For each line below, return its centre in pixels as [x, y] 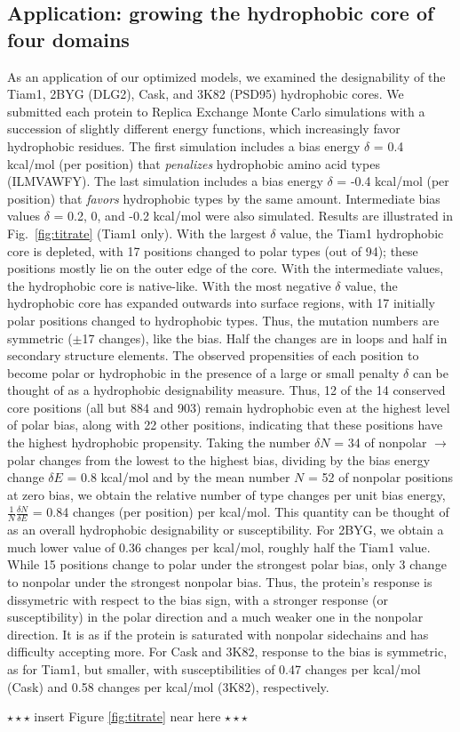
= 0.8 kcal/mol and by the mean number [178, 477]
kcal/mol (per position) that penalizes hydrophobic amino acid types [194, 163]
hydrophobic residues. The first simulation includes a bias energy [184, 145]
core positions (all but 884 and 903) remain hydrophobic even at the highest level [229, 407]
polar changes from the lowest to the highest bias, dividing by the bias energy [219, 459]
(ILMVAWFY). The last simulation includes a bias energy [165, 181]
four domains [68, 39]
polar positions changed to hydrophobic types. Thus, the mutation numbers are [223, 320]
